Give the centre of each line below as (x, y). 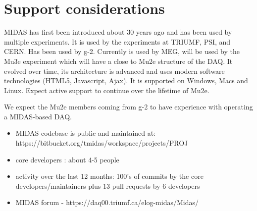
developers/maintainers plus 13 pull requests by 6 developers (108, 185)
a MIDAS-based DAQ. (38, 116)
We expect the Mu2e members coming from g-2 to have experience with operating (128, 107)
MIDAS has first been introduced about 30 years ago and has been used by (118, 32)
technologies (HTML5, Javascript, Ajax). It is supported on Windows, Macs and (126, 80)
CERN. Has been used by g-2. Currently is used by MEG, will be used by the (122, 51)
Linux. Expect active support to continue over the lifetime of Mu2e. (107, 90)
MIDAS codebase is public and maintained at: (86, 133)
